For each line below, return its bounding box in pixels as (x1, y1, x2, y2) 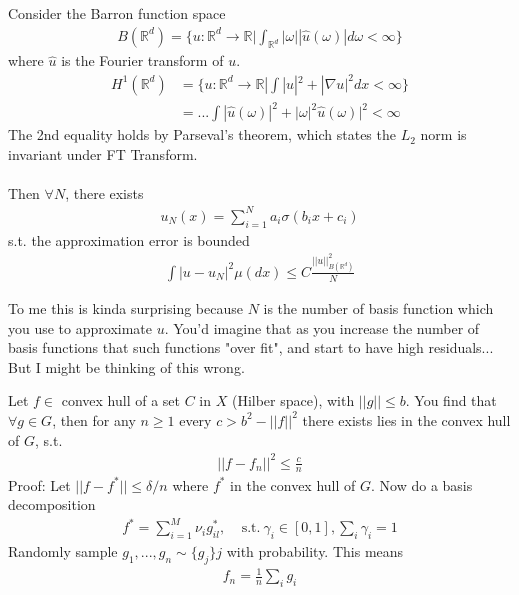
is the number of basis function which (263, 297, 494, 318)
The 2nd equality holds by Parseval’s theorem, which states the (8, 124, 396, 145)
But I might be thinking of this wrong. (8, 356, 245, 377)
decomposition (8, 494, 96, 515)
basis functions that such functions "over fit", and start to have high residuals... (8, 337, 494, 358)
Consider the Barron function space (8, 3, 226, 23)
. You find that (405, 390, 497, 411)
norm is (420, 124, 467, 145)
